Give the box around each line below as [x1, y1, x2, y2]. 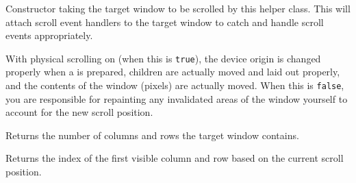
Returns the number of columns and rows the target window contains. [5, 127, 299, 142]
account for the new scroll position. [5, 105, 153, 119]
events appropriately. [5, 28, 93, 42]
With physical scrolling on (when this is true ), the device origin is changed [5, 51, 321, 65]
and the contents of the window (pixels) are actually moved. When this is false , [5, 78, 344, 93]
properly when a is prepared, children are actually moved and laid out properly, [5, 64, 340, 79]
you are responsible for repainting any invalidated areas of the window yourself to [5, 91, 348, 106]
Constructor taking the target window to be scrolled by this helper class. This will [5, 1, 351, 15]
